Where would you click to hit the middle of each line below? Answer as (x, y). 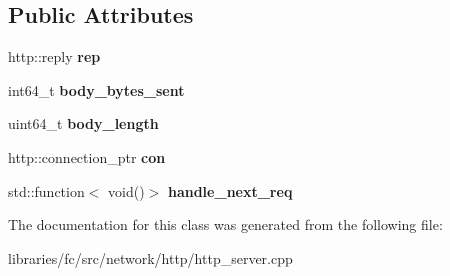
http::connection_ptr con (87, 156)
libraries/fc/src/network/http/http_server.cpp (150, 257)
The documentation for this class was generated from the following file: (225, 224)
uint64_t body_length (83, 123)
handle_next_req (230, 190)
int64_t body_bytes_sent (96, 89)
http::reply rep (54, 56)
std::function (46, 190)
